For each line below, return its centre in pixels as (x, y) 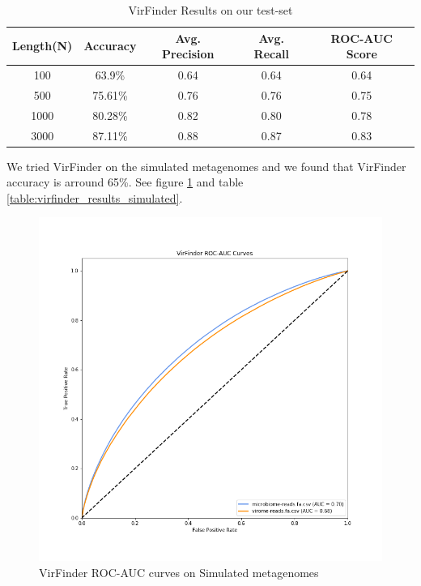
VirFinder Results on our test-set (210, 10)
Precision (188, 54)
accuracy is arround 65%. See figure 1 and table (125, 182)
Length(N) (43, 46)
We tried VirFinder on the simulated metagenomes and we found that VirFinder (206, 166)
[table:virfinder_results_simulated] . (95, 197)
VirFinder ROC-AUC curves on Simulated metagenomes (179, 573)
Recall (271, 54)
